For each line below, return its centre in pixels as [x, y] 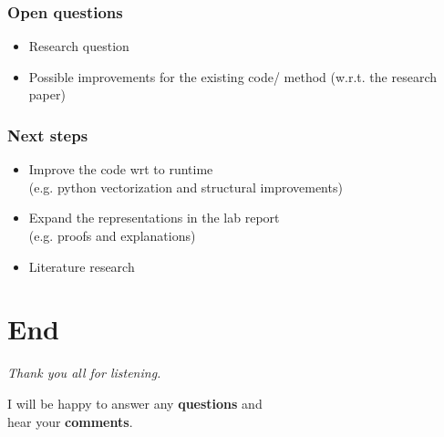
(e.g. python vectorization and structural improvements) [186, 187]
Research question [79, 46]
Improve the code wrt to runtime [121, 169]
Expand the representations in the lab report [154, 218]
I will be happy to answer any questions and [135, 403]
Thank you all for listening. [84, 373]
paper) [47, 94]
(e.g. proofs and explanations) [112, 235]
